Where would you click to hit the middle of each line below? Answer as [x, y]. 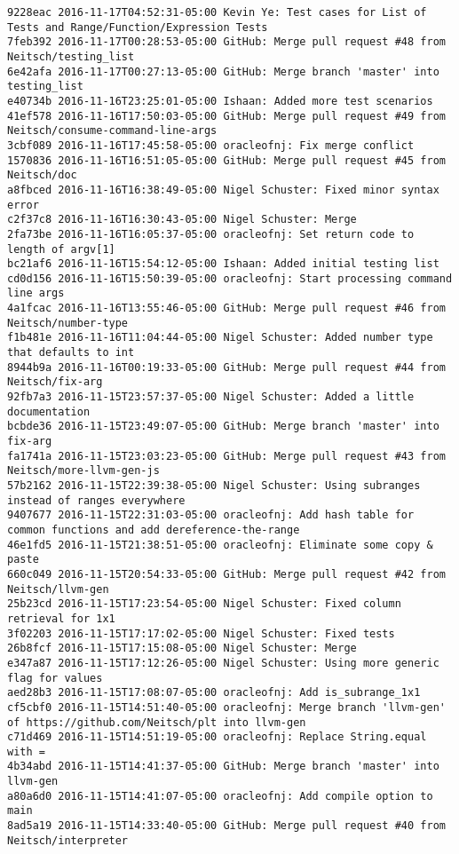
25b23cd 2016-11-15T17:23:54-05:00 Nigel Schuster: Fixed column [204, 604]
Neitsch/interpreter [68, 840]
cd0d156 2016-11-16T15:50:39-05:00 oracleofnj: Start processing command [230, 278]
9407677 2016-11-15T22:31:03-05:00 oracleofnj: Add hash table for [211, 515]
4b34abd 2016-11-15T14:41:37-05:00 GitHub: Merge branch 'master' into [223, 767]
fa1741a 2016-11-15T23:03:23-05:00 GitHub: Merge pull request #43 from [226, 456]
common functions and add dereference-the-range [154, 530]
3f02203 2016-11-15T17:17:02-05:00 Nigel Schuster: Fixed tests [201, 633]
